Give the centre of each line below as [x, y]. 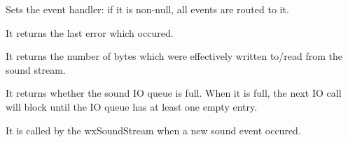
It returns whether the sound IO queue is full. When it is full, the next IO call [174, 93]
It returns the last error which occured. [90, 32]
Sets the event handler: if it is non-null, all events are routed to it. [147, 9]
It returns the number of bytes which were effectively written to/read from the [174, 56]
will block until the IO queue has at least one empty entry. [132, 106]
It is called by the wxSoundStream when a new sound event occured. [153, 130]
